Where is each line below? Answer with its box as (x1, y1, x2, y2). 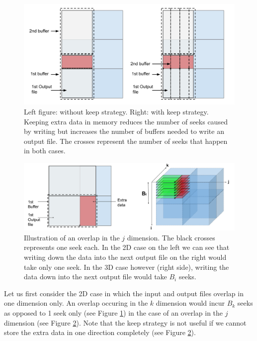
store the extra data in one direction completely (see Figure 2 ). (4, 327, 196, 338)
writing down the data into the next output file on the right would (24, 252, 227, 262)
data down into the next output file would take (24, 271, 167, 282)
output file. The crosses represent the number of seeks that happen (24, 135, 228, 146)
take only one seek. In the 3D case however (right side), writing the (24, 261, 229, 272)
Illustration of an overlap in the (24, 232, 120, 242)
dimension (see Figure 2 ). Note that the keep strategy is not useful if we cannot (4, 317, 247, 328)
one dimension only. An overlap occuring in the (4, 298, 148, 308)
